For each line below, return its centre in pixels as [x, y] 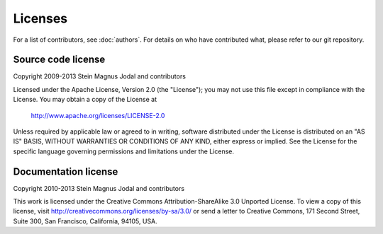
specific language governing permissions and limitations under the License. [123, 151]
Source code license [59, 60]
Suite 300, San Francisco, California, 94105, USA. [85, 221]
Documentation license [66, 171]
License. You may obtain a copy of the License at [85, 100]
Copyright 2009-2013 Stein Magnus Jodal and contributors [99, 76]
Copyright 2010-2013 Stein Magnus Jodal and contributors [99, 188]
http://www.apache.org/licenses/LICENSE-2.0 [98, 115]
